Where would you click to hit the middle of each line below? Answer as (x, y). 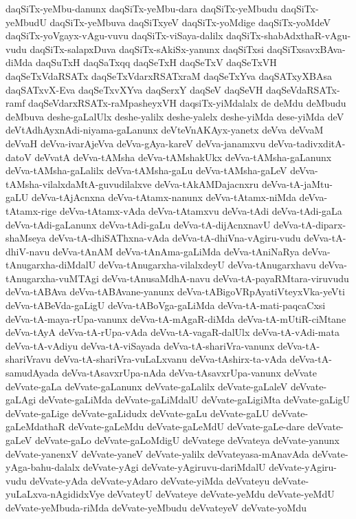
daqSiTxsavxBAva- (306, 49)
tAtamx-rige (31, 210)
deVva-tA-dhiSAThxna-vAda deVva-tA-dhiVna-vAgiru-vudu (175, 238)
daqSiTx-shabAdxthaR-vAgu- (289, 35)
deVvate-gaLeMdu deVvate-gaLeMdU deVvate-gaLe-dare (187, 426)
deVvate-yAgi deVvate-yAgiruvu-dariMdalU (174, 467)
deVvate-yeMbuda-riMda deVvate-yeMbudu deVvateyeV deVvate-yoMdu (156, 507)
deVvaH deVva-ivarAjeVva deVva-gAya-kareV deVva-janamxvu (136, 143)
